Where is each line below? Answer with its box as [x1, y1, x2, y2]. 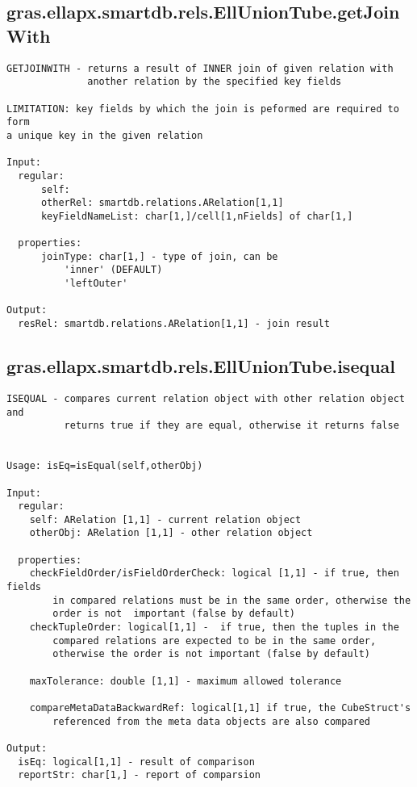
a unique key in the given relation [6, 129, 203, 141]
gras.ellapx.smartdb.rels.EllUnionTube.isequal [6, 354, 396, 379]
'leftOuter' [64, 278, 128, 290]
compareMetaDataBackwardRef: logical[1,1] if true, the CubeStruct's [29, 702, 411, 714]
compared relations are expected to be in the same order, [52, 634, 377, 647]
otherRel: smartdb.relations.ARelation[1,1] [40, 197, 284, 209]
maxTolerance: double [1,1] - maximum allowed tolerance [29, 675, 342, 687]
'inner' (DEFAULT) [64, 264, 163, 276]
